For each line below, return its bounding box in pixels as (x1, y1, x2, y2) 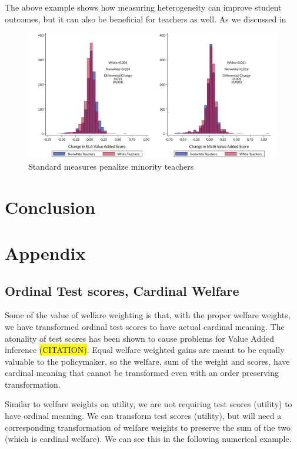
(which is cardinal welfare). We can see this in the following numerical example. (5, 433, 292, 445)
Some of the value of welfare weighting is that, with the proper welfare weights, (5, 309, 291, 321)
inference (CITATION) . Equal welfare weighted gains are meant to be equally (5, 344, 285, 356)
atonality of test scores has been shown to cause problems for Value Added (5, 332, 274, 344)
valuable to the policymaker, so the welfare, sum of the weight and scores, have (5, 355, 290, 367)
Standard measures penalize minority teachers (28, 160, 194, 172)
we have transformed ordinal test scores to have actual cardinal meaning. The (5, 320, 285, 332)
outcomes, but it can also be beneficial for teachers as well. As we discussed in (5, 12, 286, 25)
